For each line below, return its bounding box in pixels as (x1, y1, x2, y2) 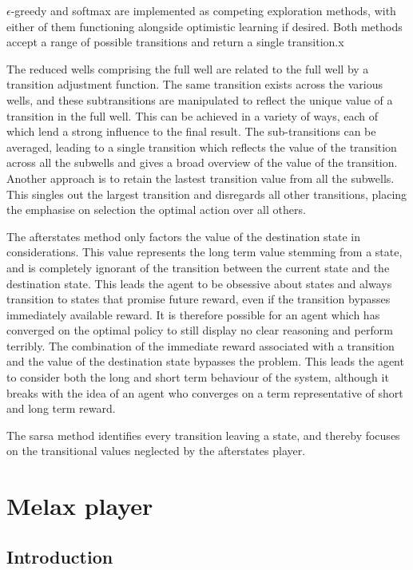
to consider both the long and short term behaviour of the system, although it (6, 369, 389, 386)
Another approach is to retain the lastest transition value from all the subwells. (6, 169, 395, 186)
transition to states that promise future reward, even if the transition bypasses (6, 291, 391, 307)
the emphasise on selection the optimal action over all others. (6, 201, 306, 218)
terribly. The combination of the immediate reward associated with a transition (6, 337, 395, 354)
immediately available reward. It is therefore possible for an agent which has (6, 306, 380, 323)
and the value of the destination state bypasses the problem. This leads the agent (6, 353, 404, 370)
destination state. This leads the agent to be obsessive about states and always (6, 275, 392, 291)
